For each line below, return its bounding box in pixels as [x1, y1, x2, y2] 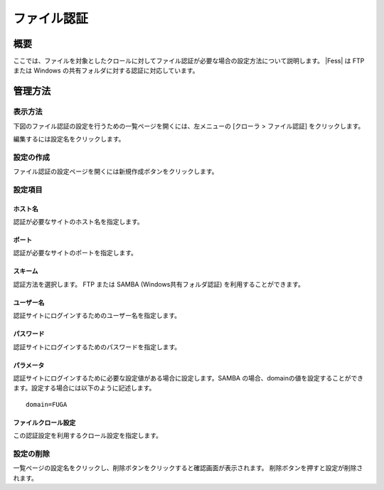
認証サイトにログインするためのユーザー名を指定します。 [13, 311, 181, 320]
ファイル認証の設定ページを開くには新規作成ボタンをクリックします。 [13, 167, 218, 176]
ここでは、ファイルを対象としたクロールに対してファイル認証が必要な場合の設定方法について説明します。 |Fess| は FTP [13, 57, 365, 65]
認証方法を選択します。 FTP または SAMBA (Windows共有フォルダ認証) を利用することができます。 [13, 279, 305, 288]
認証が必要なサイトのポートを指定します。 [13, 249, 138, 257]
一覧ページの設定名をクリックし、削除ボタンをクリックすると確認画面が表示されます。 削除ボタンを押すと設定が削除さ [13, 464, 363, 472]
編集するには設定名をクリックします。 [13, 135, 125, 143]
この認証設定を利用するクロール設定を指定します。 [13, 431, 163, 440]
